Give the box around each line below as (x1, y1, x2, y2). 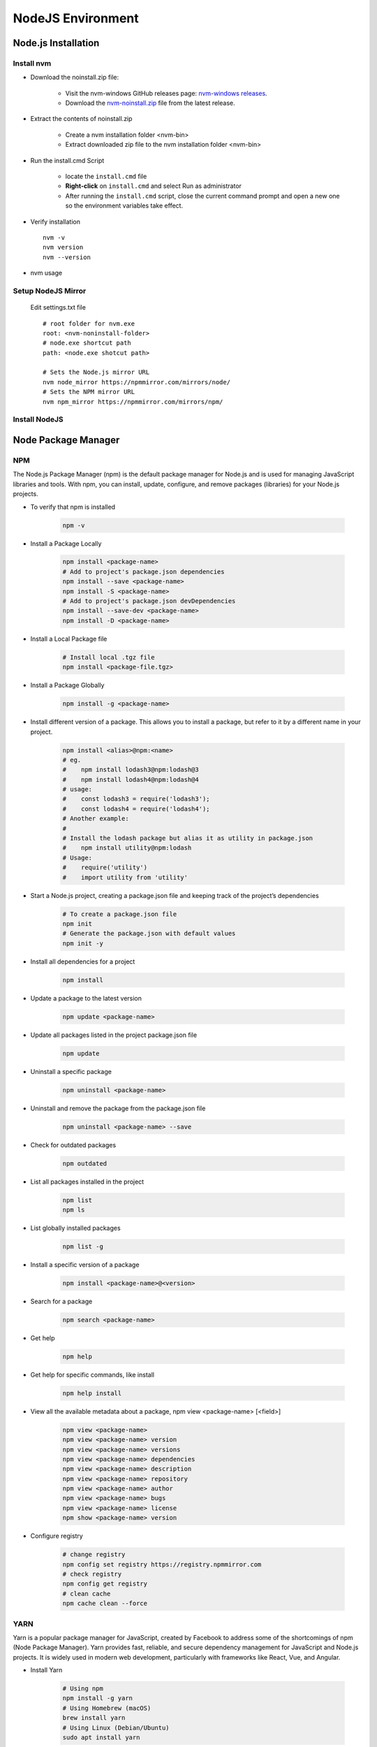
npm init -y (62, 939, 104, 947)
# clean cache (62, 1590, 111, 1597)
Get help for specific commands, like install (30, 1370, 155, 1379)
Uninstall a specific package (30, 1067, 112, 1075)
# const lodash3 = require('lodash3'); (62, 795, 210, 803)
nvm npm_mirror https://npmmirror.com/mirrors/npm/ (43, 398, 223, 405)
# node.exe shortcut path (43, 339, 132, 347)
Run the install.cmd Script (30, 156, 105, 164)
